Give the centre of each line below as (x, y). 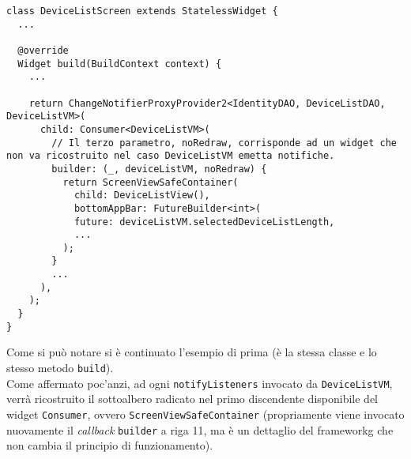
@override (43, 50)
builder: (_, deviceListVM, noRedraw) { (159, 169)
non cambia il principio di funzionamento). (110, 445)
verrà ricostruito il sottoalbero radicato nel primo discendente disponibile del (192, 399)
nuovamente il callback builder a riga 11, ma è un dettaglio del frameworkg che (200, 429)
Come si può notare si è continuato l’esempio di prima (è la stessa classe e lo (192, 352)
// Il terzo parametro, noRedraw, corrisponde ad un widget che (224, 143)
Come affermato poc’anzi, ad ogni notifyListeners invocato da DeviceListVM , (200, 383)
